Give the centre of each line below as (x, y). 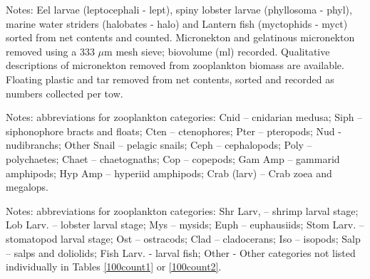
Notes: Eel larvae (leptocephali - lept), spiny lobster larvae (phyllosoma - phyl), (179, 9)
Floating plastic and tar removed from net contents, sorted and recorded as (170, 79)
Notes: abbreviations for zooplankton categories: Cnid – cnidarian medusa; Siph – (184, 117)
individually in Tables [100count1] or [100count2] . (114, 267)
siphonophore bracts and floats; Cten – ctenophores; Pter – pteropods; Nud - (174, 131)
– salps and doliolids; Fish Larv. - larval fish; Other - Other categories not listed (181, 252)
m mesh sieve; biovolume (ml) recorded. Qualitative (217, 51)
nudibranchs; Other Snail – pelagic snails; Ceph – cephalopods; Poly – (159, 145)
